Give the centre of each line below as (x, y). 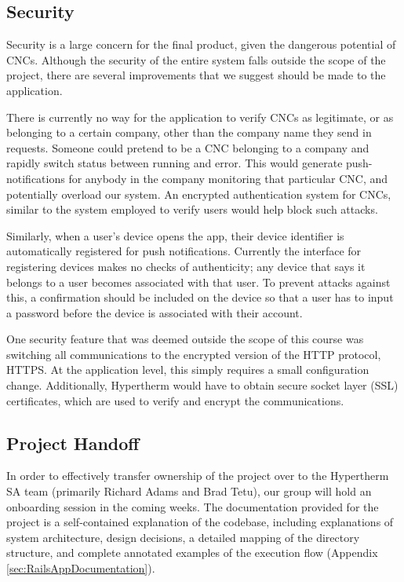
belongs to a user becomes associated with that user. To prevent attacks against (198, 282)
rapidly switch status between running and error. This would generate (175, 163)
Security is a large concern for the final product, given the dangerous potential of (201, 44)
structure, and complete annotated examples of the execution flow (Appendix (192, 553)
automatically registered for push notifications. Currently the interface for (184, 251)
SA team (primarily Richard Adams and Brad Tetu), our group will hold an (189, 491)
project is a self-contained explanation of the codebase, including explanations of (200, 522)
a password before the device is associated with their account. (155, 312)
